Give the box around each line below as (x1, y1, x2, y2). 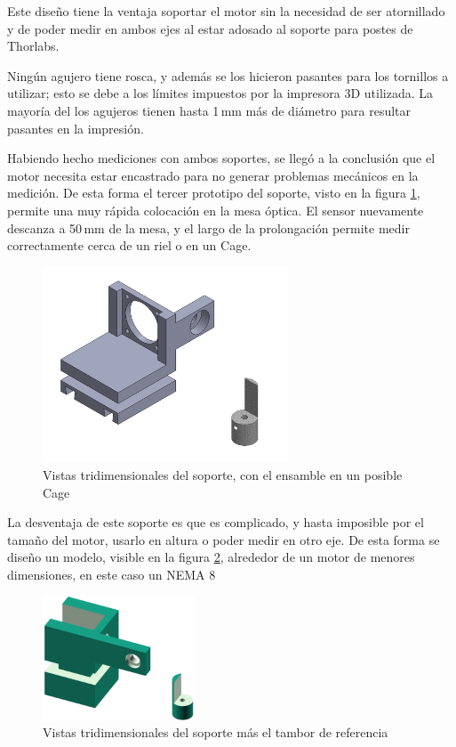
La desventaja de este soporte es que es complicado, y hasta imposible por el (7, 513, 424, 532)
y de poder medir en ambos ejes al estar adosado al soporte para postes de (7, 19, 413, 37)
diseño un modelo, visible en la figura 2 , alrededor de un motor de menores (7, 548, 415, 566)
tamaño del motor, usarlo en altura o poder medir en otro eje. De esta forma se (7, 530, 440, 548)
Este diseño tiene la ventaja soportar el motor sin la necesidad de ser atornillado (7, 2, 445, 20)
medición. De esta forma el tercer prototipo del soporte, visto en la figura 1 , (7, 183, 420, 202)
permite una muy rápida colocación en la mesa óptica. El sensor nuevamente (7, 200, 424, 219)
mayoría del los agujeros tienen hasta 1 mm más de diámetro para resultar (7, 101, 412, 119)
